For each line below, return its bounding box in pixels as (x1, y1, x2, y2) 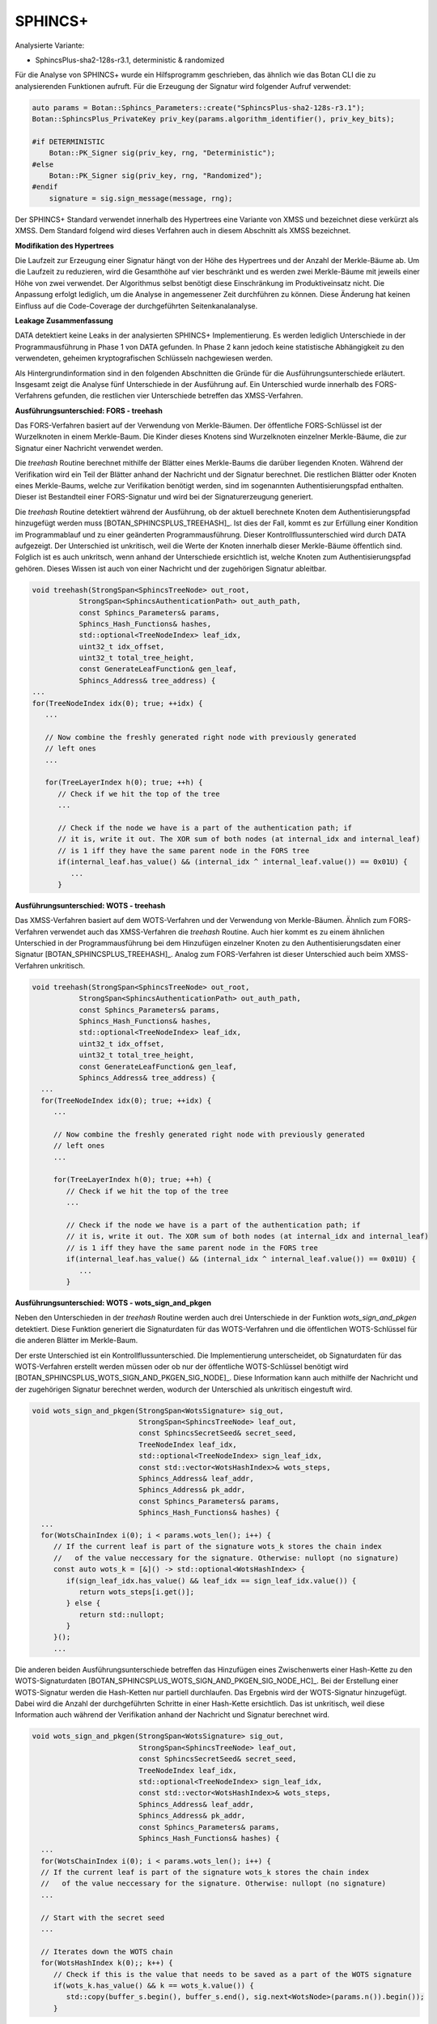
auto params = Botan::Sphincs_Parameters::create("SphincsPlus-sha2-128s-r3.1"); (32, 103, 366, 113)
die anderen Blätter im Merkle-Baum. (15, 1336, 138, 1346)
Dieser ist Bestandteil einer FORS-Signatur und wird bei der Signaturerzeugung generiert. (15, 492, 313, 502)
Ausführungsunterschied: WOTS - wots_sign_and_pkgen (15, 1298, 212, 1308)
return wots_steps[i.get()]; (78, 1587, 194, 1597)
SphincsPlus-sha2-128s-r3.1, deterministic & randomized (35, 55, 225, 65)
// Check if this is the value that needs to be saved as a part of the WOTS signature (53, 1970, 412, 1979)
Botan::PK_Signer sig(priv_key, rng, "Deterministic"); (49, 148, 276, 158)
